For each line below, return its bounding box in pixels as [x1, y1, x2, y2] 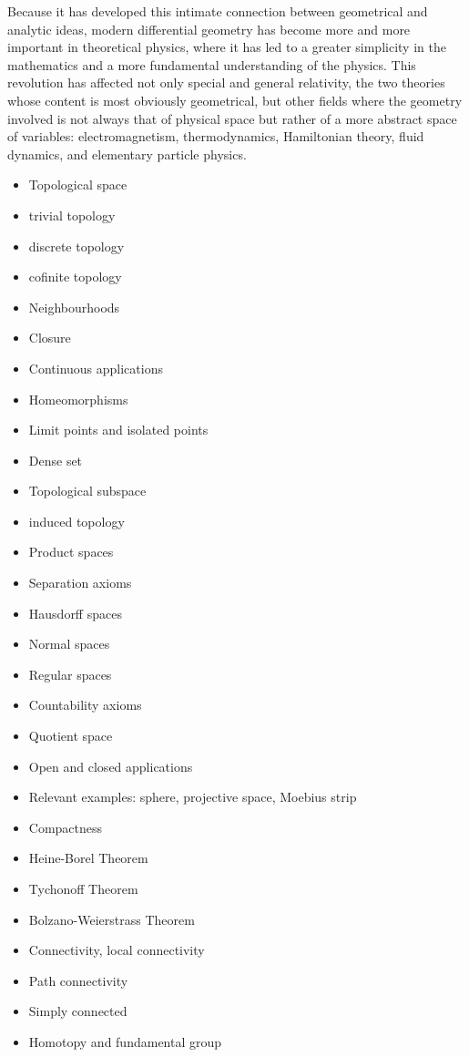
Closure [28, 328, 71, 347]
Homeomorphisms [28, 389, 128, 408]
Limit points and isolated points [28, 420, 209, 439]
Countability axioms [28, 695, 142, 714]
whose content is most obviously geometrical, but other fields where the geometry [7, 90, 463, 109]
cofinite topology [28, 267, 122, 286]
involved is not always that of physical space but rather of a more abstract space [7, 108, 457, 128]
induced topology [28, 511, 125, 530]
